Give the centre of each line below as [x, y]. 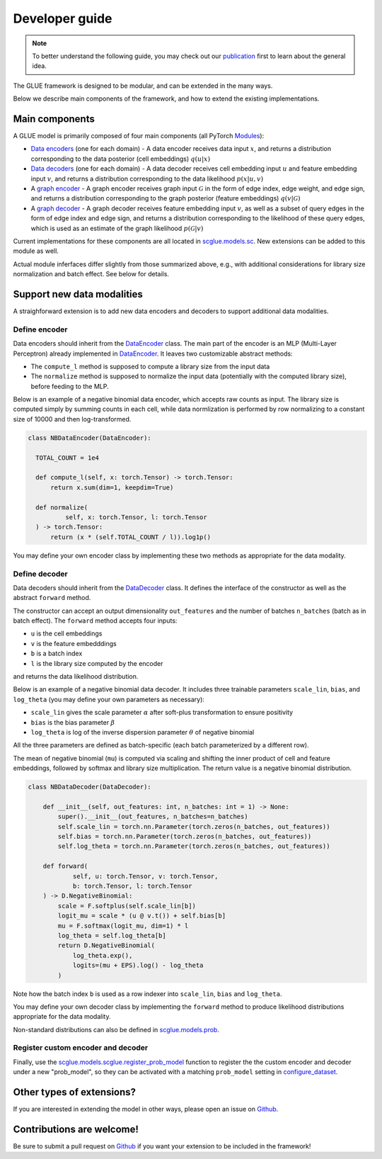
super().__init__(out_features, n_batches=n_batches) [153, 817]
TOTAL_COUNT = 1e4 [67, 458]
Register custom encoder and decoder [81, 1048]
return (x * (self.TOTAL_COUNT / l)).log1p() [131, 537]
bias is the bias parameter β [73, 722]
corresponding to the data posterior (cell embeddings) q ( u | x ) [121, 159]
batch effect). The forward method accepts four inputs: [95, 621]
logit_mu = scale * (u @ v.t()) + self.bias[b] [142, 916]
